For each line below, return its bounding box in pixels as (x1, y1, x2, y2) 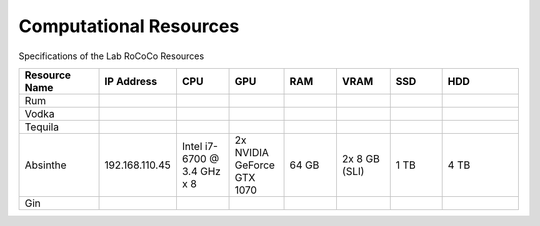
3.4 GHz (181, 164, 222, 178)
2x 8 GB (341, 151, 380, 165)
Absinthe (24, 158, 67, 172)
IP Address (104, 74, 158, 88)
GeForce (234, 158, 275, 172)
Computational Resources (18, 15, 240, 37)
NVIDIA (234, 145, 270, 159)
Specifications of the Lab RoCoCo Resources (18, 50, 205, 62)
